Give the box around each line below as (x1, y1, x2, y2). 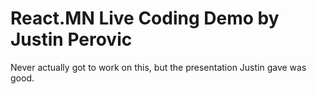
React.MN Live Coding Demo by (10, 7, 280, 30)
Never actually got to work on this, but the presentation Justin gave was (10, 61, 307, 73)
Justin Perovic (10, 28, 133, 51)
